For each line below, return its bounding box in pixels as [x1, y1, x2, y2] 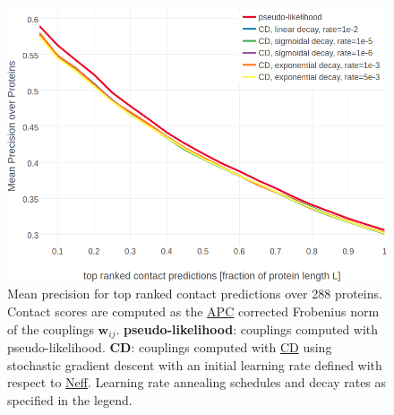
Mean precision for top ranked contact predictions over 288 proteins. [7, 284, 382, 303]
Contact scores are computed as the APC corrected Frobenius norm [7, 302, 380, 320]
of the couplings [7, 319, 94, 338]
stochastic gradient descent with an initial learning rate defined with [7, 355, 382, 374]
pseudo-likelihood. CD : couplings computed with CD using [7, 338, 332, 357]
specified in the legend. [7, 390, 133, 409]
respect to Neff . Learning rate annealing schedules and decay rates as [7, 373, 387, 392]
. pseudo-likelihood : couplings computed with [116, 319, 379, 338]
